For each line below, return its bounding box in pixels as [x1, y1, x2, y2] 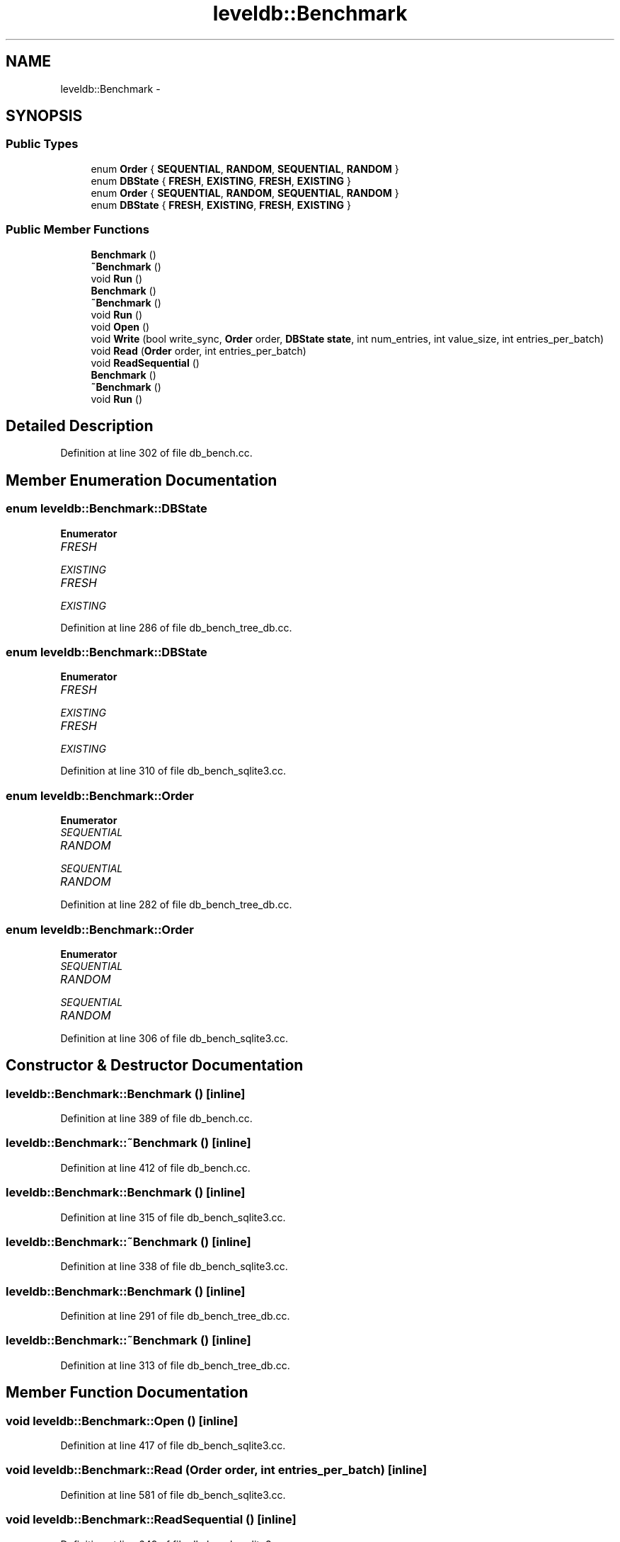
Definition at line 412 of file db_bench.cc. [60, 1161, 251, 1174]
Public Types [6, 137, 79, 152]
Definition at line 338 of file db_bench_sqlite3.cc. [60, 1260, 288, 1273]
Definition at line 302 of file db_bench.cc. [60, 447, 253, 459]
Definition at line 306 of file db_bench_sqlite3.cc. [60, 1032, 289, 1044]
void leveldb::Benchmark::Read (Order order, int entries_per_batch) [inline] [6, 1463, 427, 1478]
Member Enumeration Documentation [6, 471, 277, 489]
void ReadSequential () [91, 356, 200, 369]
